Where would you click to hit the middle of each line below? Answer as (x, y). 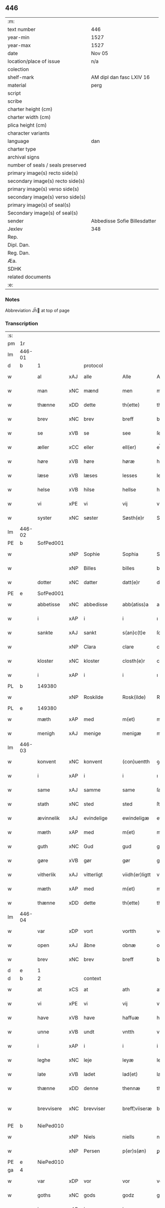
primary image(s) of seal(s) (39, 205)
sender (16, 221)
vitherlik (47, 875)
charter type (22, 149)
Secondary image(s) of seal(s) (43, 213)
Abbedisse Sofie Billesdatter (124, 221)
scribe (15, 101)
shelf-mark (21, 77)
